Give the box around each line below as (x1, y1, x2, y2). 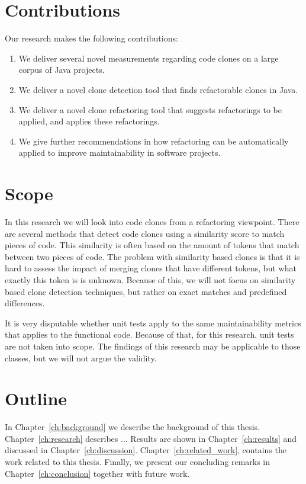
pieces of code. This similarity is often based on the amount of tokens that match (5, 239, 299, 251)
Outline (5, 386, 67, 411)
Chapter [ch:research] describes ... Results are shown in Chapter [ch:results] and (5, 432, 297, 444)
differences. (5, 297, 45, 309)
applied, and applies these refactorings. (18, 115, 160, 127)
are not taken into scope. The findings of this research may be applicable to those (5, 339, 301, 352)
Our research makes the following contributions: (5, 32, 178, 44)
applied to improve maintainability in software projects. (18, 146, 221, 159)
